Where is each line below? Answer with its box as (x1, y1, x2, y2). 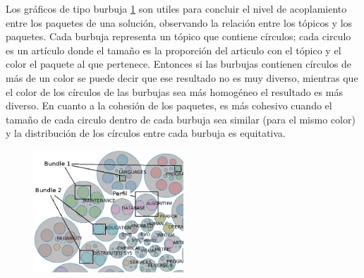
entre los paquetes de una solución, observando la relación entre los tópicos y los (6, 15, 353, 30)
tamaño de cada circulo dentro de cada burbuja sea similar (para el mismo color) (6, 111, 356, 126)
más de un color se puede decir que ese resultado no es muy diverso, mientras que (6, 70, 358, 85)
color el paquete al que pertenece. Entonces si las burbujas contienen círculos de (6, 56, 351, 71)
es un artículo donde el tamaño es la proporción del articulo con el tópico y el (6, 42, 341, 57)
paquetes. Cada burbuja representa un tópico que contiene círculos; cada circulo (6, 29, 351, 44)
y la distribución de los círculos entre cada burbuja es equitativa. (6, 126, 286, 140)
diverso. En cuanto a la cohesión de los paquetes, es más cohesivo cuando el (6, 98, 332, 113)
